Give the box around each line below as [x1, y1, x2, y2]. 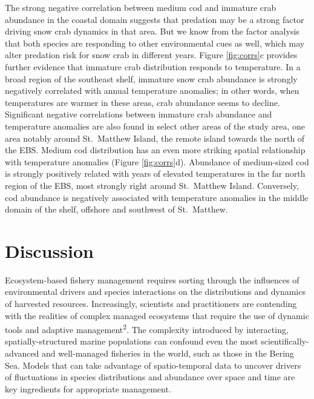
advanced [5, 347, 39, 360]
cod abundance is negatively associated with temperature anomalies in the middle [5, 191, 309, 203]
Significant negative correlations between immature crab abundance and [5, 108, 272, 120]
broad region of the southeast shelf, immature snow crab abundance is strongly [5, 72, 298, 85]
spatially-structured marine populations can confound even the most [5, 335, 258, 348]
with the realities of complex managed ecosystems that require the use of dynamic [5, 309, 309, 322]
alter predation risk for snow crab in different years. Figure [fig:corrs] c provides [5, 48, 298, 61]
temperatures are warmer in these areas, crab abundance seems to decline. [5, 96, 280, 108]
